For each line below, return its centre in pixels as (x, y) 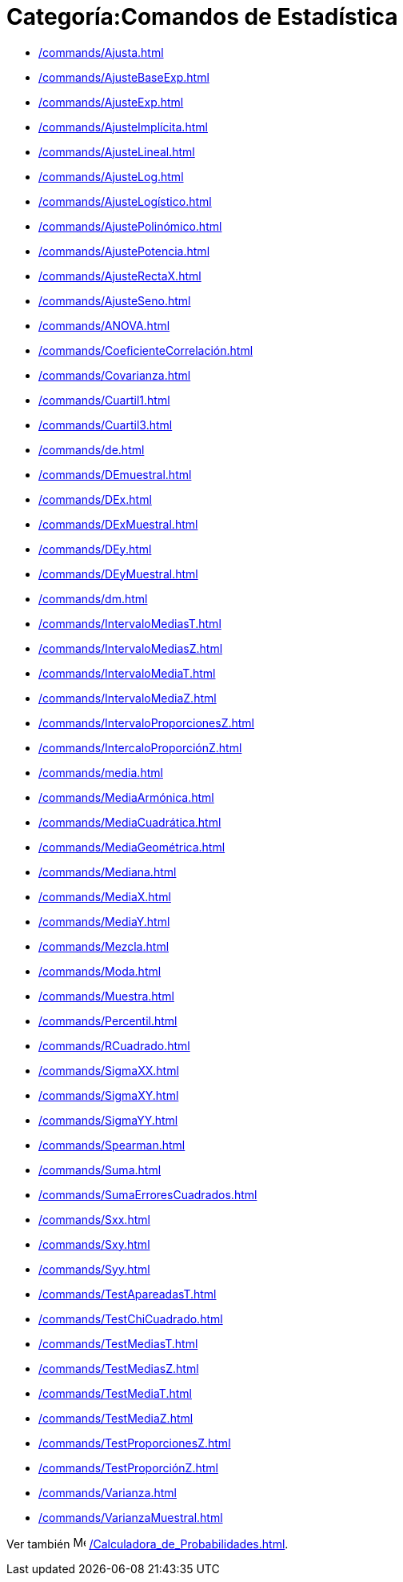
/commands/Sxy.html (94, 1244)
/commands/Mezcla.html (104, 946)
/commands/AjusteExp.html (111, 102)
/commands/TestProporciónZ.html (128, 1467)
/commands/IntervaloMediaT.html (127, 673)
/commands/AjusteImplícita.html (123, 127)
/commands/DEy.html (95, 549)
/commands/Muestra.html (106, 996)
